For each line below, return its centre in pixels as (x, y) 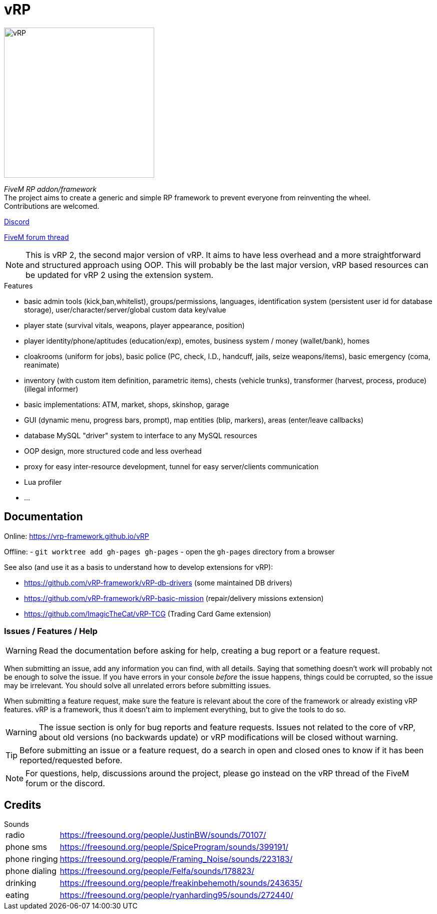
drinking (21, 883)
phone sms (27, 847)
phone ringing (32, 859)
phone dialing (31, 871)
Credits (23, 805)
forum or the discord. (65, 784)
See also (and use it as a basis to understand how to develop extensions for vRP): (139, 567)
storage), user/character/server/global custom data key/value (125, 310)
